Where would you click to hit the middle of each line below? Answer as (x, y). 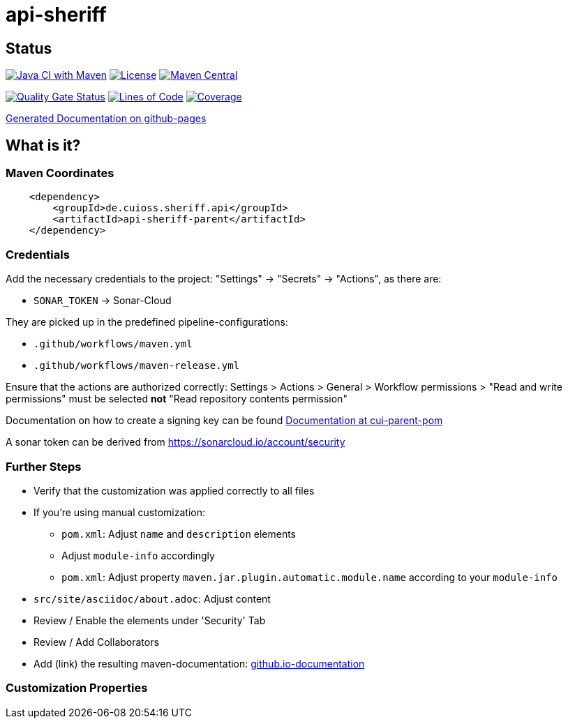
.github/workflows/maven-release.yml (137, 366)
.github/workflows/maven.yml (113, 344)
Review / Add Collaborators (96, 642)
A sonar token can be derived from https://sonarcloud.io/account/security (175, 442)
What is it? (43, 145)
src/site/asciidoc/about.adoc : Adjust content (152, 598)
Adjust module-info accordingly (138, 555)
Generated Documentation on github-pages (106, 119)
